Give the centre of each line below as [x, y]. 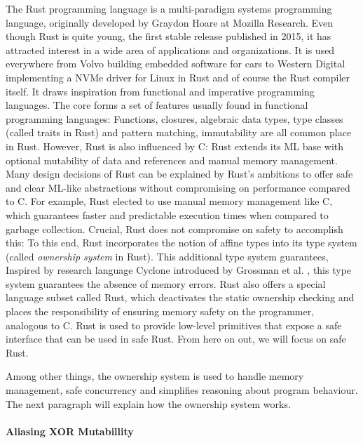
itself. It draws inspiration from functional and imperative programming [160, 91]
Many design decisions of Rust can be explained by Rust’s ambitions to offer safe [179, 174]
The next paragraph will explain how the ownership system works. [148, 403]
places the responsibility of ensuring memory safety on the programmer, [160, 311]
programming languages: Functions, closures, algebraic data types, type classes [174, 118]
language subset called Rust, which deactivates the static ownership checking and [180, 297]
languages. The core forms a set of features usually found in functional [157, 105]
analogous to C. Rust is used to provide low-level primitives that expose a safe [174, 325]
